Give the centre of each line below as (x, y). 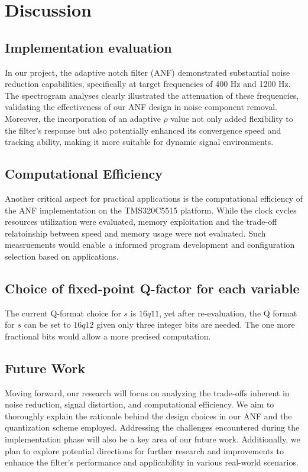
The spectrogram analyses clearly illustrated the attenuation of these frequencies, (152, 95)
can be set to (47, 324)
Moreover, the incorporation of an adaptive (83, 118)
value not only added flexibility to (232, 118)
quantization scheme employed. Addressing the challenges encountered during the (152, 427)
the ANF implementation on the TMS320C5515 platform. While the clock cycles (151, 210)
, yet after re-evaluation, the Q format (228, 313)
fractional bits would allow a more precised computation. (108, 336)
